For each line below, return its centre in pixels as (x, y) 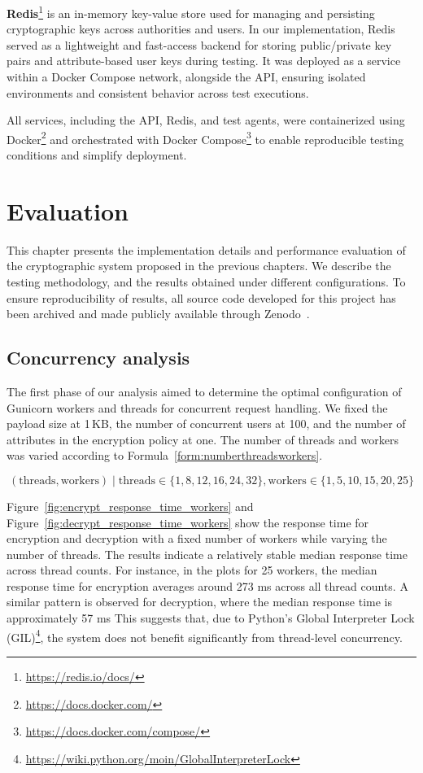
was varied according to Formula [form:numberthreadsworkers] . (165, 455)
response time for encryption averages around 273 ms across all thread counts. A (207, 585)
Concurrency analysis (98, 358)
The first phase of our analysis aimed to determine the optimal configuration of (204, 391)
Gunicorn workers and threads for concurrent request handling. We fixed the (197, 407)
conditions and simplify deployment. (97, 155)
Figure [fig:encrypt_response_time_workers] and (130, 506)
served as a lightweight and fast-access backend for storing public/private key (199, 44)
